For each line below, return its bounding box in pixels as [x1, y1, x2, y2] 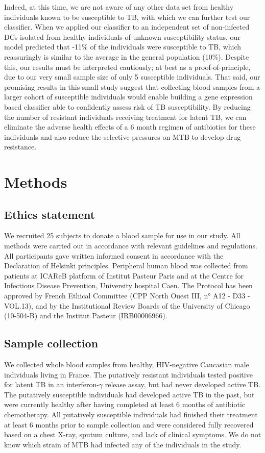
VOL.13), [4, 300, 33, 311]
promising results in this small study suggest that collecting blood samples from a [4, 81, 260, 92]
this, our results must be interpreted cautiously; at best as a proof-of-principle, [4, 61, 251, 72]
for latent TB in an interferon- [4, 379, 99, 390]
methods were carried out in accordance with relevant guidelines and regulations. [4, 240, 257, 251]
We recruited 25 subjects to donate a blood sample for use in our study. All [4, 230, 240, 241]
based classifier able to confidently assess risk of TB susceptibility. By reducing [4, 101, 251, 112]
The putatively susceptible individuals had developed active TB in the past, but [4, 389, 255, 399]
